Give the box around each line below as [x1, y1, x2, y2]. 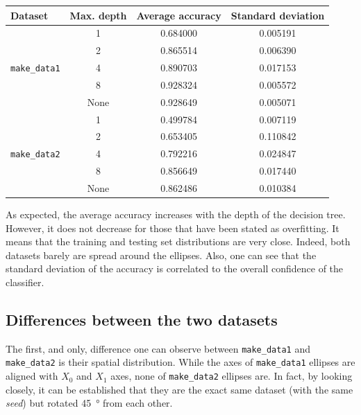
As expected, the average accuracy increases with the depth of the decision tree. [6, 207, 346, 222]
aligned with [6, 369, 58, 383]
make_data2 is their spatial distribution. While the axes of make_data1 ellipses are [6, 355, 355, 369]
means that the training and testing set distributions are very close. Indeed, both [6, 234, 351, 249]
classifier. [6, 275, 44, 289]
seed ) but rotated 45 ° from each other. [6, 396, 173, 410]
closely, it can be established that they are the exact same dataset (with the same [6, 382, 353, 396]
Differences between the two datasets [6, 308, 278, 330]
